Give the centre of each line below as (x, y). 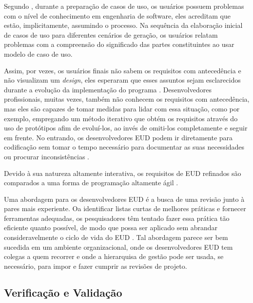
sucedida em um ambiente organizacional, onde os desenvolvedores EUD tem (118, 247)
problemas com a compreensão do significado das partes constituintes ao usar (119, 44)
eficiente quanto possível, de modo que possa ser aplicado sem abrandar (111, 227)
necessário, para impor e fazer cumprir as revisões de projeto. (96, 266)
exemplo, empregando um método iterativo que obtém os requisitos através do (121, 118)
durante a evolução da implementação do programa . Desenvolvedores (108, 89)
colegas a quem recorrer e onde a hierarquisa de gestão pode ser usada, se (114, 256)
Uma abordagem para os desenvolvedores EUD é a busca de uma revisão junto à (124, 199)
